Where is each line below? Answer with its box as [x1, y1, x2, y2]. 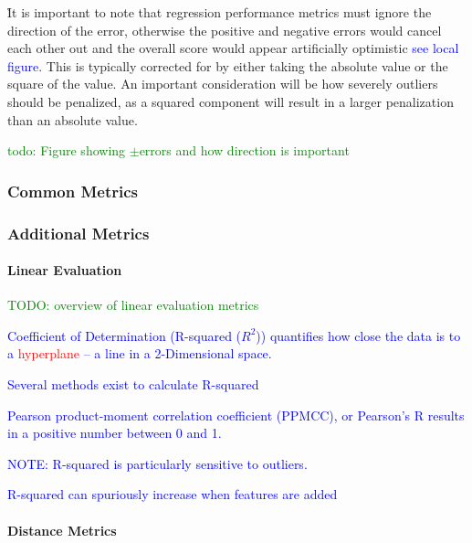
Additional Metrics [7, 221, 150, 244]
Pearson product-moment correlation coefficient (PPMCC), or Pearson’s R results [7, 405, 465, 424]
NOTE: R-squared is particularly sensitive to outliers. [7, 453, 308, 473]
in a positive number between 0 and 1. [7, 423, 222, 442]
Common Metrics [7, 179, 139, 202]
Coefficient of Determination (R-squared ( [7, 325, 242, 345]
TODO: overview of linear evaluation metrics [7, 295, 259, 314]
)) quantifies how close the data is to [256, 325, 461, 345]
